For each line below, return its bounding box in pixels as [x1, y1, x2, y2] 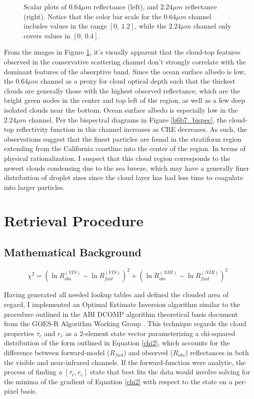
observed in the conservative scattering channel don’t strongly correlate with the [4, 56, 246, 66]
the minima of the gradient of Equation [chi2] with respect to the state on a [4, 376, 232, 386]
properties [4, 328, 34, 338]
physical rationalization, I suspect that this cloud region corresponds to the [4, 153, 230, 163]
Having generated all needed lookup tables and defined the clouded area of [4, 289, 228, 300]
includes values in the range [24, 21, 107, 31]
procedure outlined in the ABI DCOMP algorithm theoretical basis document [4, 308, 238, 319]
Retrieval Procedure [4, 211, 144, 231]
